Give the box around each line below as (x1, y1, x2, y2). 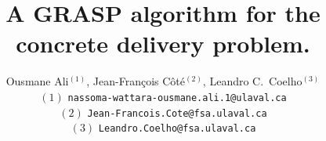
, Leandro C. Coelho (202, 73, 302, 89)
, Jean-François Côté (86, 73, 186, 89)
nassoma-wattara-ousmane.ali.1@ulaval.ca (67, 92, 287, 103)
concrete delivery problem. (16, 27, 310, 60)
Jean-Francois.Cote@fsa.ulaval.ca (87, 107, 267, 119)
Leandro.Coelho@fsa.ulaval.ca (98, 123, 256, 135)
